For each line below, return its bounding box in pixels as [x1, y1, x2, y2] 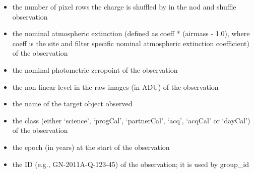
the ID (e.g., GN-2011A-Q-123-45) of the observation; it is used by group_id [12, 158, 249, 169]
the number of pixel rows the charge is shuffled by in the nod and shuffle [12, 2, 236, 12]
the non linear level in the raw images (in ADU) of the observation [12, 81, 219, 92]
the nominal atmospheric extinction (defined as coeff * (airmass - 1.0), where [12, 28, 250, 39]
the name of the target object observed [12, 98, 133, 109]
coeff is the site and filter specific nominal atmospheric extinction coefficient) [12, 38, 249, 48]
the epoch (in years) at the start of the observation [12, 141, 170, 152]
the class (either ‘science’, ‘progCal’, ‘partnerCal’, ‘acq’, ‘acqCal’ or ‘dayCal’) [12, 115, 250, 125]
